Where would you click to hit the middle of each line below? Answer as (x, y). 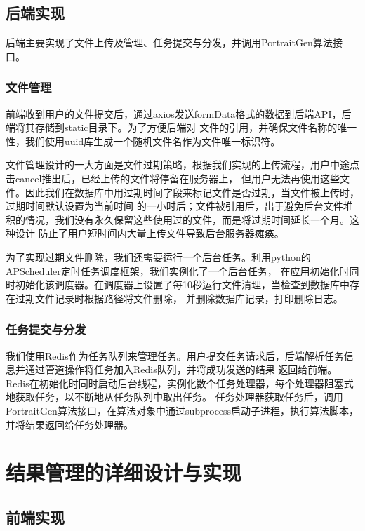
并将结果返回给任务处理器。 (69, 424)
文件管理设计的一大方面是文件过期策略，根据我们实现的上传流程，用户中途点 (182, 164)
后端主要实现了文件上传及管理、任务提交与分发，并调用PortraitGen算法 (169, 42)
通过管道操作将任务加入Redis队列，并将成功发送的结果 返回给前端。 (181, 369)
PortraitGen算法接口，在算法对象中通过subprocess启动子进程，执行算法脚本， (182, 410)
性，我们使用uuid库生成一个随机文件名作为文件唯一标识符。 (143, 141)
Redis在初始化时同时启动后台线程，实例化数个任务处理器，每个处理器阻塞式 (180, 383)
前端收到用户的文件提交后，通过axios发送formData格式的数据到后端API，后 (179, 113)
